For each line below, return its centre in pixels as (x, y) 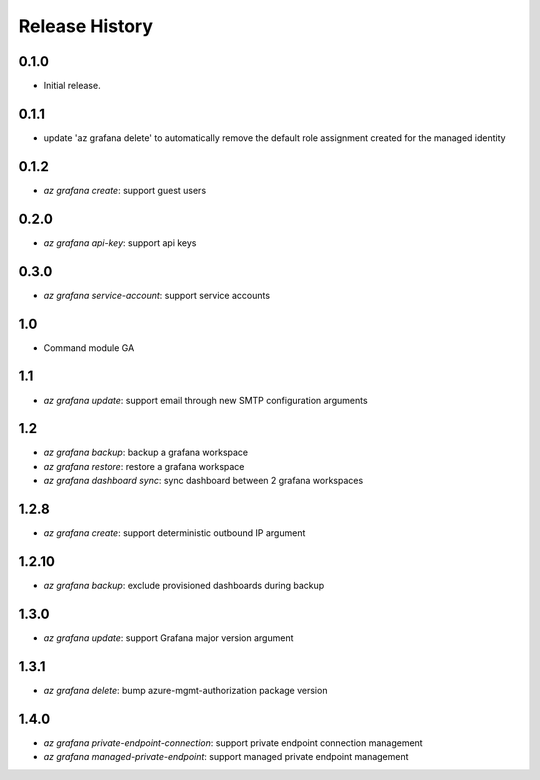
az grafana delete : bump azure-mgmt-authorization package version (185, 690)
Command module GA (89, 347)
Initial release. (72, 86)
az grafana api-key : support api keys (120, 242)
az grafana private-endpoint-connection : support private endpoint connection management (233, 742)
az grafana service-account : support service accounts (156, 295)
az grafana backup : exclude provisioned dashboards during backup (184, 585)
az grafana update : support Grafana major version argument (168, 637)
